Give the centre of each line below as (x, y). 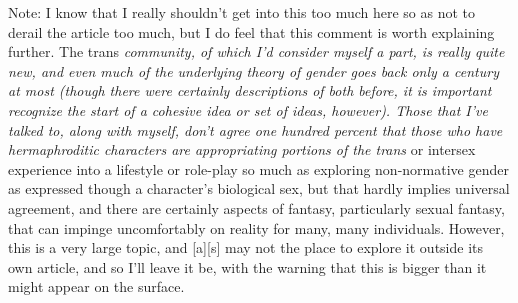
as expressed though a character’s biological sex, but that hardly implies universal (259, 188)
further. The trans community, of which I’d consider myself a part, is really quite (256, 51)
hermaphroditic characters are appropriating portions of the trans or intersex (242, 149)
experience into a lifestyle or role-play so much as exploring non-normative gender (258, 168)
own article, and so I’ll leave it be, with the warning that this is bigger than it (247, 266)
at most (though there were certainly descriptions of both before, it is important (250, 90)
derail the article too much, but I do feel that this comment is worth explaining (251, 31)
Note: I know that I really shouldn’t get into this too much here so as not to (242, 12)
